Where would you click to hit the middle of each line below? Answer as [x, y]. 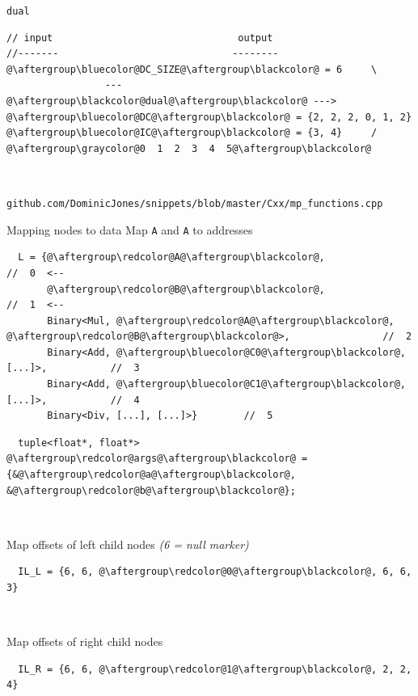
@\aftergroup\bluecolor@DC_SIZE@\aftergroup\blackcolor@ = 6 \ [192, 69]
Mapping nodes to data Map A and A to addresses [130, 229]
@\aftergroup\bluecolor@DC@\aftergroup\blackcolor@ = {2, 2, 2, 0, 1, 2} [209, 117]
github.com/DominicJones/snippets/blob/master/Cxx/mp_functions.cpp [195, 204]
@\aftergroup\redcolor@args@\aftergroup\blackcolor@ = [157, 459]
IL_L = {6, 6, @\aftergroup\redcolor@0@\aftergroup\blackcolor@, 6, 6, [215, 572]
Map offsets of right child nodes [85, 641]
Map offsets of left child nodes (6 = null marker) [128, 544]
